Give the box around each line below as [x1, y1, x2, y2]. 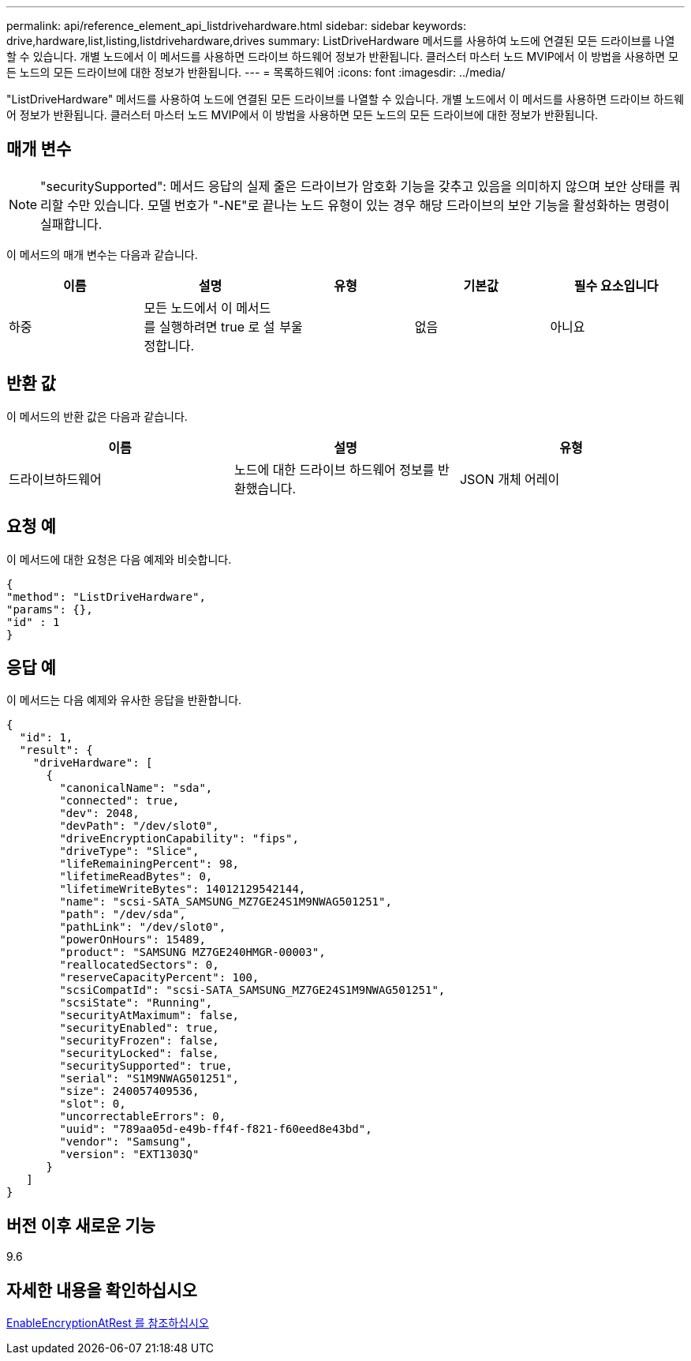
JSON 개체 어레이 [459, 471, 560, 487]
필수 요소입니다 [573, 277, 659, 294]
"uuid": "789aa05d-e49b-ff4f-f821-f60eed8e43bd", [59, 1123, 372, 1136]
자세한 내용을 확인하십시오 [6, 1280, 197, 1300]
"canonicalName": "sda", [59, 782, 213, 795]
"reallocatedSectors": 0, [59, 958, 219, 972]
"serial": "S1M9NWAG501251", [59, 1072, 240, 1085]
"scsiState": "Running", [59, 996, 213, 1010]
